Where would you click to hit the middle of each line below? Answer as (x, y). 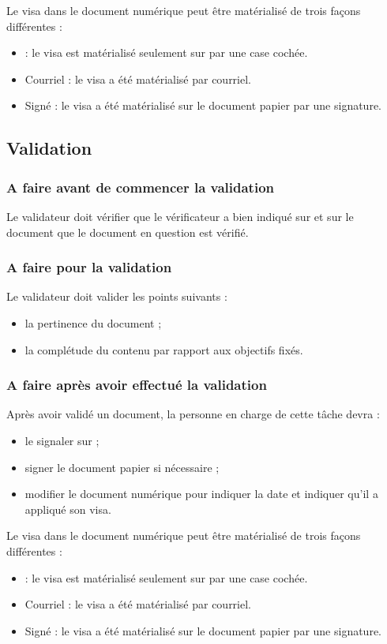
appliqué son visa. (68, 509)
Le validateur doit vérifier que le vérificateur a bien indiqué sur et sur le (180, 216)
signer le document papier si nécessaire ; (122, 467)
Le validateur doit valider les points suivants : (117, 296)
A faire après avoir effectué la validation (137, 385)
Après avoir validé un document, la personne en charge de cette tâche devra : (193, 414)
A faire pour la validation (89, 267)
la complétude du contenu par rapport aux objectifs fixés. (164, 349)
